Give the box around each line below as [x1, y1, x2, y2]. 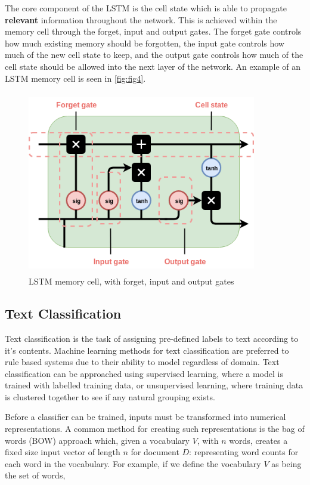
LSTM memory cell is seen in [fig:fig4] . [5, 72, 146, 84]
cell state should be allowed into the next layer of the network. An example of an [5, 60, 301, 72]
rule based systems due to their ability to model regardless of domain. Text [5, 356, 280, 368]
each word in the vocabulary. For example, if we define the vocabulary [5, 457, 261, 469]
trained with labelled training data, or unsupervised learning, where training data [5, 379, 303, 391]
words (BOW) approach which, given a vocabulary [5, 434, 190, 446]
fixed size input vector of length [5, 446, 120, 458]
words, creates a [229, 434, 288, 446]
